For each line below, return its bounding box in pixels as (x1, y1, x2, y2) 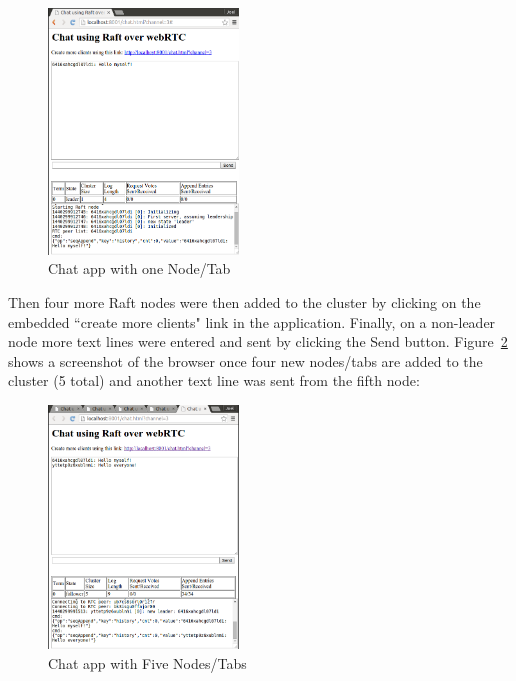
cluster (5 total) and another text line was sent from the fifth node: (8, 370, 420, 391)
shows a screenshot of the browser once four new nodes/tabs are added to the (8, 350, 483, 371)
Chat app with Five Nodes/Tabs (48, 652, 247, 673)
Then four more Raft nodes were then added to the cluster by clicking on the (8, 291, 481, 312)
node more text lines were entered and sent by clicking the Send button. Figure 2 (8, 331, 508, 352)
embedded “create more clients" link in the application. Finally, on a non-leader (8, 311, 496, 332)
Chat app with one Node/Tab (48, 258, 231, 279)
